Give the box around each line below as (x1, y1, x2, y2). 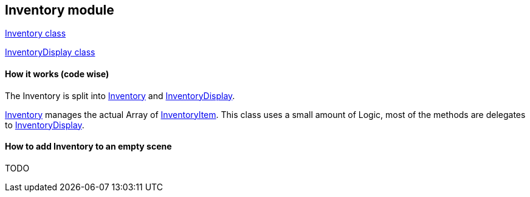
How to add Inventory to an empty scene (5, 141, 172, 152)
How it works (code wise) (5, 69, 109, 80)
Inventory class (5, 28, 66, 39)
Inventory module (5, 2, 114, 18)
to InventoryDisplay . (5, 119, 84, 130)
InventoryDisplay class (5, 47, 95, 58)
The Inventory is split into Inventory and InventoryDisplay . (5, 90, 235, 101)
